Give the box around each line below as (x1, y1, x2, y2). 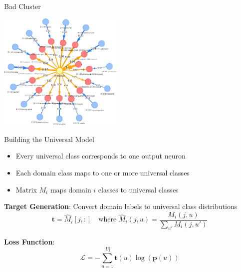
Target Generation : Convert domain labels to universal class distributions (4, 201, 238, 211)
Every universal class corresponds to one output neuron (15, 150, 186, 161)
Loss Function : (4, 236, 55, 246)
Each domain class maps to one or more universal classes (15, 167, 190, 178)
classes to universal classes (98, 184, 179, 194)
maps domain (50, 184, 91, 194)
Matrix (15, 184, 37, 194)
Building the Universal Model (4, 133, 94, 144)
